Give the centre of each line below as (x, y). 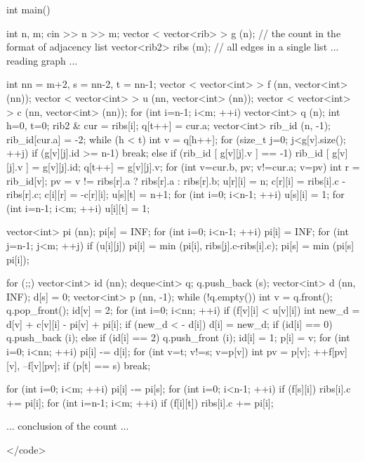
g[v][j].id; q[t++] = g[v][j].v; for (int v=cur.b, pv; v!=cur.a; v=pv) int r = (201, 166)
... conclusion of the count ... (68, 426)
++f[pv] (330, 351)
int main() (28, 9)
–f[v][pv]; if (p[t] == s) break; (87, 365)
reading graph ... (42, 60)
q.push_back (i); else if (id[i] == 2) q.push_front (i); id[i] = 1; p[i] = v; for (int (178, 337)
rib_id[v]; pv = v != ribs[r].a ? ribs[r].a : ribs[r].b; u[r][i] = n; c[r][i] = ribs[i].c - (176, 180)
